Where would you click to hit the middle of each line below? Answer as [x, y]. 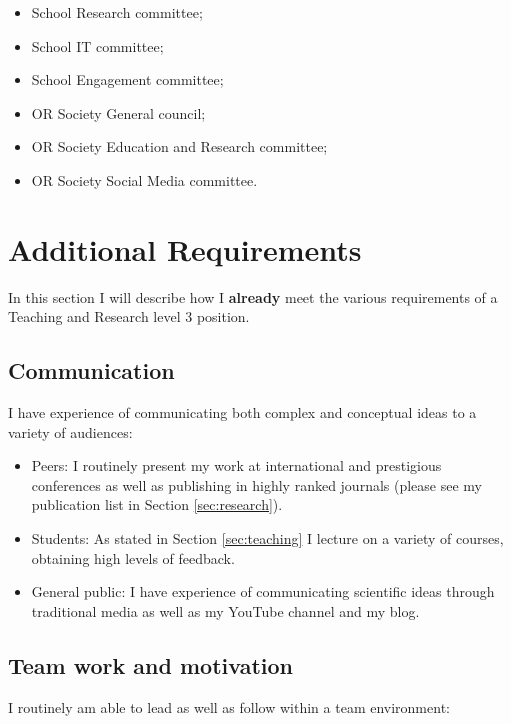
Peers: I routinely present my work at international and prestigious [236, 465]
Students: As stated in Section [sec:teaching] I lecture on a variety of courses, [267, 538]
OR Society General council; [118, 112]
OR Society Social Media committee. [144, 179]
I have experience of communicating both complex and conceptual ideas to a [242, 412]
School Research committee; [117, 12]
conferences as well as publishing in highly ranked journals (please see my [256, 484]
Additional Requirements [185, 248]
